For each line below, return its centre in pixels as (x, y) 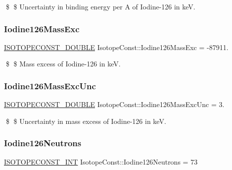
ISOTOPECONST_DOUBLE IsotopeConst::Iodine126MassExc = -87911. (116, 47)
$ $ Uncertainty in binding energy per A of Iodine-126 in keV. (100, 6)
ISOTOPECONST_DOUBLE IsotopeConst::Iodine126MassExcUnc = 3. (114, 104)
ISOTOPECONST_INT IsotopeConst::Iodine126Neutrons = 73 (101, 161)
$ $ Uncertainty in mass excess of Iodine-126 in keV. (86, 121)
